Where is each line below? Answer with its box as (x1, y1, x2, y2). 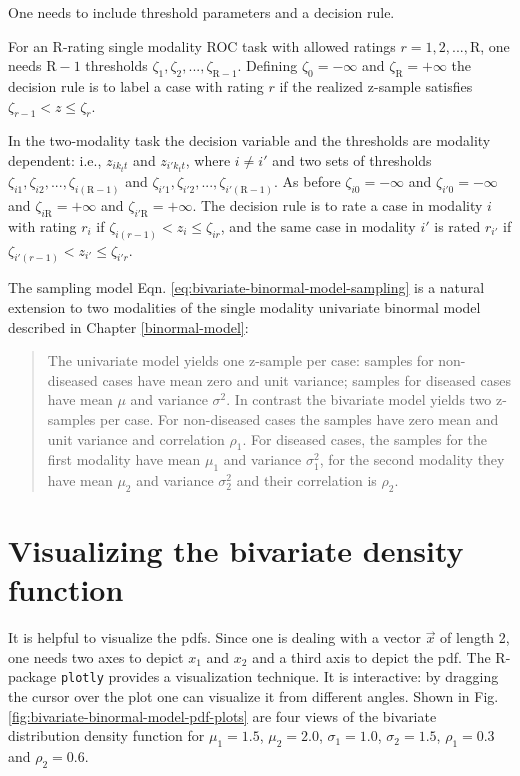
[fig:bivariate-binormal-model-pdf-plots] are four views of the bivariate (8, 705, 437, 726)
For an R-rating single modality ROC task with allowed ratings (8, 35, 396, 56)
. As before (274, 171, 341, 192)
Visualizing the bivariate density (8, 530, 464, 571)
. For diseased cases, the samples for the (242, 428, 488, 449)
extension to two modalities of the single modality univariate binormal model (8, 297, 481, 318)
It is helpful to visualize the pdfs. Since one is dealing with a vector (8, 627, 421, 648)
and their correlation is (236, 470, 377, 491)
